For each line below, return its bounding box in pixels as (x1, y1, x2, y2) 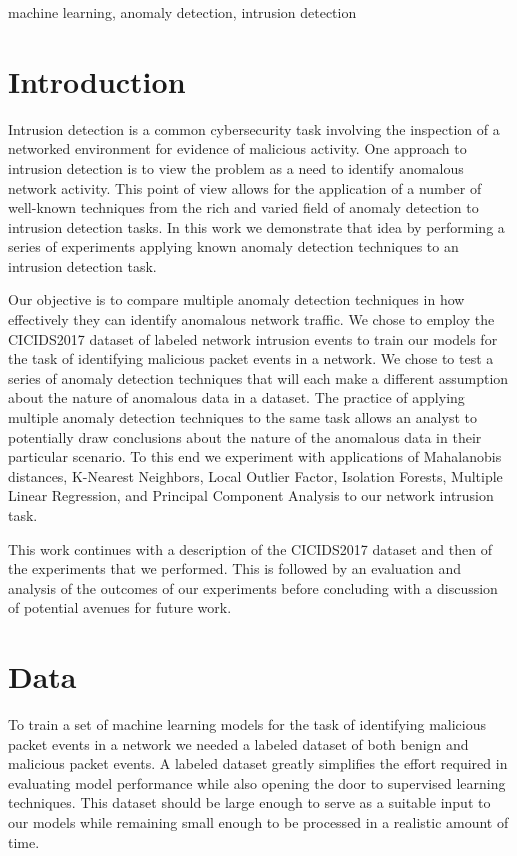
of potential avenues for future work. (8, 597, 232, 618)
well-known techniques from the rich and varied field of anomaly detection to (8, 197, 479, 218)
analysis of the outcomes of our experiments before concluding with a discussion (8, 577, 498, 598)
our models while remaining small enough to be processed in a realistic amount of (8, 812, 509, 833)
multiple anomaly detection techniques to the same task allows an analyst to (8, 407, 477, 428)
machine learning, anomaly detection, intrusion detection (8, 2, 357, 22)
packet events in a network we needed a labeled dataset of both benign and (8, 733, 469, 754)
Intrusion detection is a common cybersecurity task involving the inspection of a (8, 118, 500, 139)
